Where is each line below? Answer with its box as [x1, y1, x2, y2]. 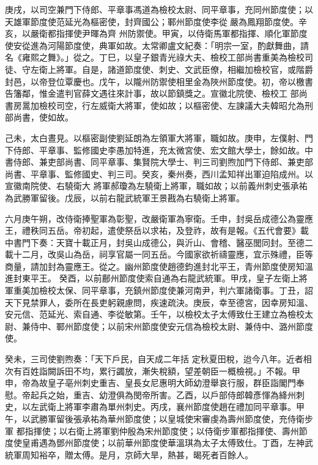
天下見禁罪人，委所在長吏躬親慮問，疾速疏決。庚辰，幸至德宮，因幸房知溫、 [5, 296, 313, 308]
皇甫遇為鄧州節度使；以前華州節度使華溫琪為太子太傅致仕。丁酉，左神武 [21, 436, 313, 449]
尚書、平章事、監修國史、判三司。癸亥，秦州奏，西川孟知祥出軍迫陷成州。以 [5, 167, 313, 180]
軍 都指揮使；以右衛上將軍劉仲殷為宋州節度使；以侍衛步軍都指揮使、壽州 [5, 424, 299, 437]
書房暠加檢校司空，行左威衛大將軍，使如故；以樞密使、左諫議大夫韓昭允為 [5, 99, 305, 111]
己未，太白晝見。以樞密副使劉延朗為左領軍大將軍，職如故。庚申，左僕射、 [5, 131, 305, 144]
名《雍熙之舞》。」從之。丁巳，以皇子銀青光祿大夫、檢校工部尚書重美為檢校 [5, 51, 305, 64]
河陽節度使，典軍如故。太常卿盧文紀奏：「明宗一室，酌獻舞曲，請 [47, 39, 309, 51]
